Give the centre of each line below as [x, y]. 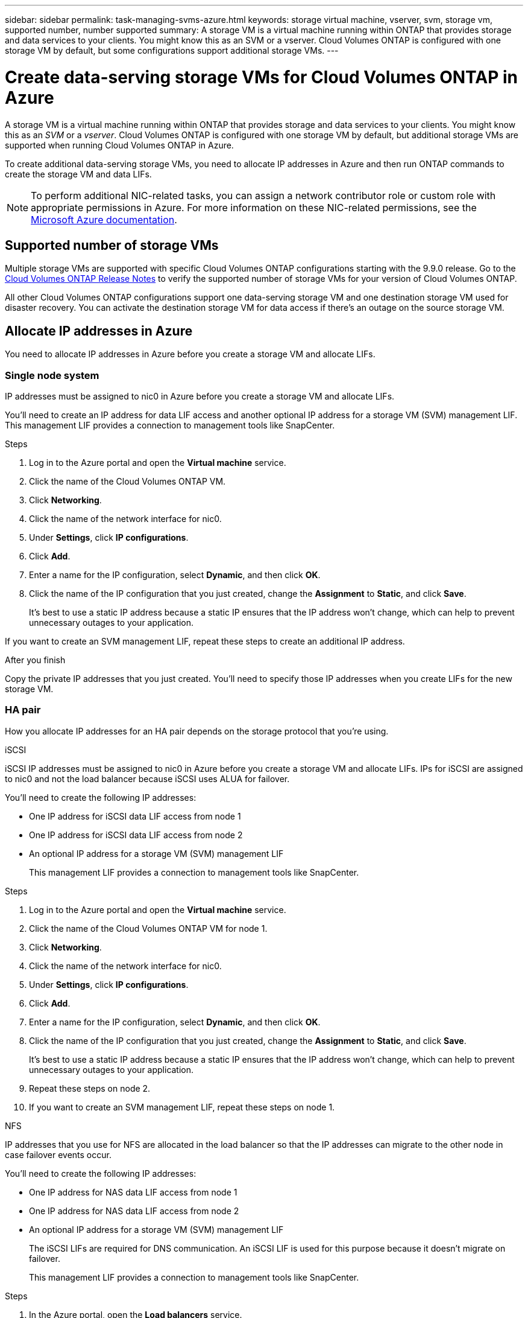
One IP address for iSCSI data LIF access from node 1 [135, 816]
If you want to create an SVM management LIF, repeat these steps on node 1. [182, 1107]
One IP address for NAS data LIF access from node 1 [133, 1192]
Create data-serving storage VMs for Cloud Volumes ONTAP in [262, 77]
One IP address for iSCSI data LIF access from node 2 [136, 835]
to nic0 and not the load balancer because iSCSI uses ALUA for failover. [147, 778]
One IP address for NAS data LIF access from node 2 [134, 1211]
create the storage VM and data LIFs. [78, 174]
